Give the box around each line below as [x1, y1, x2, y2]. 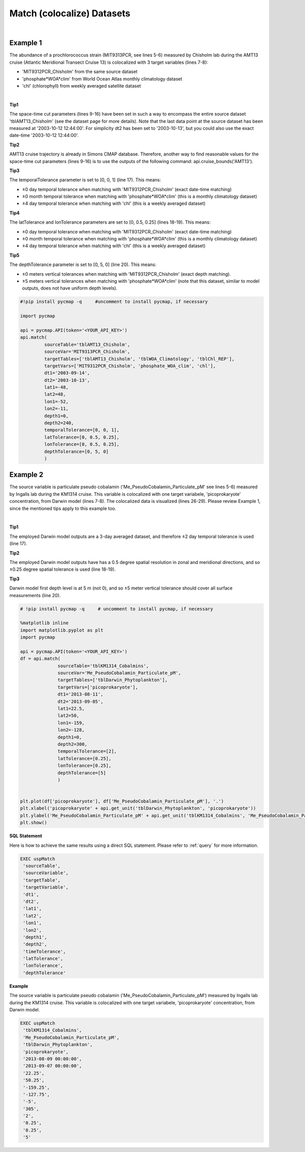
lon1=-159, [57, 720, 85, 726]
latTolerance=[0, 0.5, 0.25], [44, 434, 119, 440]
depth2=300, [57, 741, 87, 747]
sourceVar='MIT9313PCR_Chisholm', [44, 349, 131, 355]
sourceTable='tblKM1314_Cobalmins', [57, 663, 149, 668]
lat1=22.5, [57, 706, 85, 711]
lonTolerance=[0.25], [57, 763, 112, 769]
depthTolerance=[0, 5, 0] [44, 448, 109, 454]
